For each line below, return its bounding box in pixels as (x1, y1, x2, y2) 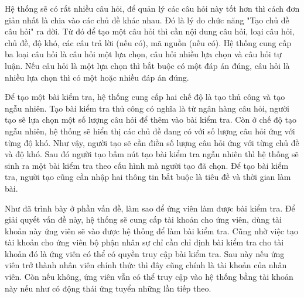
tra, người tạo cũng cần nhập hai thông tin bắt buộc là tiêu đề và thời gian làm (5, 171, 291, 183)
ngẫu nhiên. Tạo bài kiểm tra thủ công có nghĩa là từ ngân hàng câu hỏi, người (5, 102, 289, 114)
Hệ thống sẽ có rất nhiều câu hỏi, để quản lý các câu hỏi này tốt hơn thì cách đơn (5, 2, 300, 14)
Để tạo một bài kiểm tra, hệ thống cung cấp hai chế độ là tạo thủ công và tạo (5, 91, 285, 103)
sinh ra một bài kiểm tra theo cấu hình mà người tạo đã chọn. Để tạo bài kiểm (5, 159, 289, 171)
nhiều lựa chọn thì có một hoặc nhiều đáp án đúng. (5, 71, 189, 83)
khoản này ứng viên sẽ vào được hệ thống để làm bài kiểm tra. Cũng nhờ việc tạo (5, 224, 299, 237)
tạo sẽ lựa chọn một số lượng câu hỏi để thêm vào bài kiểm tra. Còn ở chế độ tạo (5, 113, 296, 126)
